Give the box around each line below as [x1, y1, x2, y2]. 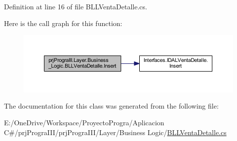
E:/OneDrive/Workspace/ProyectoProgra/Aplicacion [4, 117, 164, 127]
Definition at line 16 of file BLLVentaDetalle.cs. [4, 1, 147, 11]
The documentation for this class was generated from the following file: [4, 101, 219, 111]
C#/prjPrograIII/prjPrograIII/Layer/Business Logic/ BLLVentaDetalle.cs [4, 127, 227, 137]
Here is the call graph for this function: [4, 18, 122, 28]
